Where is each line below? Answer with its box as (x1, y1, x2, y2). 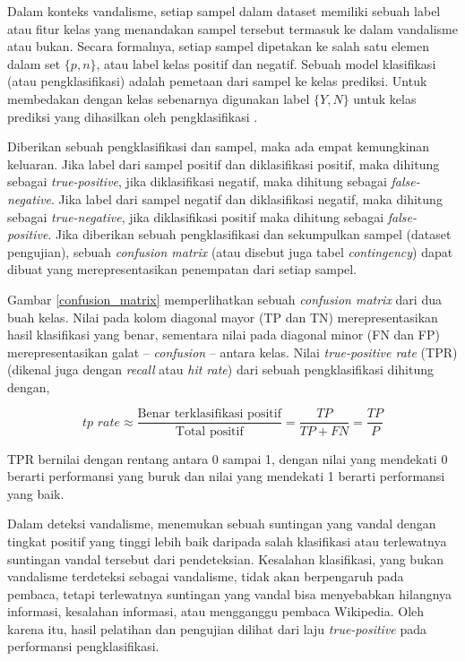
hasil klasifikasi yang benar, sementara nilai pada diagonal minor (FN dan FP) (7, 325, 440, 344)
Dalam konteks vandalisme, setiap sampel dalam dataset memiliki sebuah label (7, 2, 441, 20)
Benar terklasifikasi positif (137, 408, 281, 421)
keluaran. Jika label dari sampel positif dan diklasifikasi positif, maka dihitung (7, 154, 440, 173)
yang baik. (7, 484, 65, 502)
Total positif (175, 425, 244, 438)
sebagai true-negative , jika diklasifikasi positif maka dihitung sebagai (7, 207, 384, 226)
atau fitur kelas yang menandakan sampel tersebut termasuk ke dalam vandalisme (7, 19, 458, 38)
